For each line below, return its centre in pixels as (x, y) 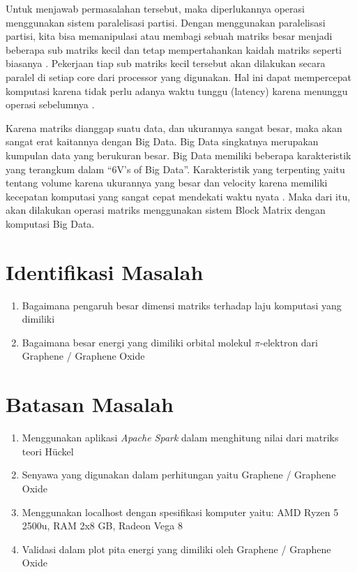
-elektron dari (289, 342)
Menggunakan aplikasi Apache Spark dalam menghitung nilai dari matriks (180, 438)
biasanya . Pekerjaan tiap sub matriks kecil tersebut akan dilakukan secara (166, 63)
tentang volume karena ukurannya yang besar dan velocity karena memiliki (167, 183)
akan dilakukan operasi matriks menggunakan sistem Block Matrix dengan (166, 210)
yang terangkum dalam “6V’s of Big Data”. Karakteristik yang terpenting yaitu (175, 169)
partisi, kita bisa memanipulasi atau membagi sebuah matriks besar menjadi (169, 36)
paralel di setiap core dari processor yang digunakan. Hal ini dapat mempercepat (178, 76)
